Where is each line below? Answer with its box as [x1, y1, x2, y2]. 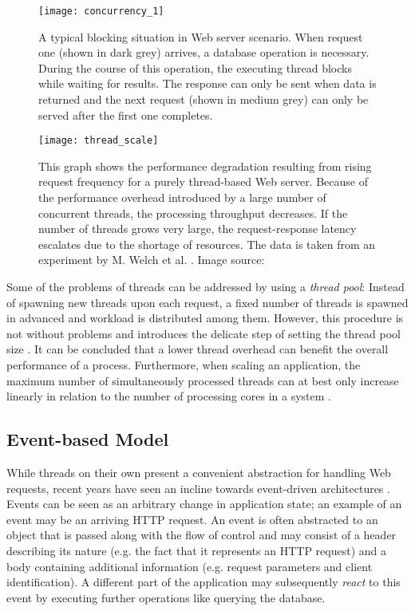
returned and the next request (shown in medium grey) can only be [38, 91, 369, 108]
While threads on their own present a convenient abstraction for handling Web [6, 463, 391, 480]
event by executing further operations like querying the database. [6, 589, 326, 605]
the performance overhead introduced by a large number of [38, 189, 326, 206]
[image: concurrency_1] [38, 6, 164, 17]
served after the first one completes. [38, 106, 213, 123]
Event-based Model [6, 427, 169, 451]
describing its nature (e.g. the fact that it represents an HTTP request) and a [6, 542, 386, 558]
